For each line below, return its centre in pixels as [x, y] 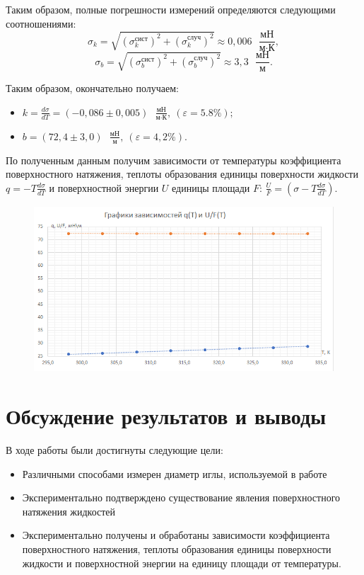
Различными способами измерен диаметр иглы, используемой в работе [175, 473]
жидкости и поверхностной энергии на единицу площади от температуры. [182, 563]
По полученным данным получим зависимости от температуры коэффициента [174, 160]
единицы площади [211, 187]
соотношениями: [41, 23]
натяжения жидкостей [69, 511]
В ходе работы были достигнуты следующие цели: [115, 450]
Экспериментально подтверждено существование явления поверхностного [181, 497]
